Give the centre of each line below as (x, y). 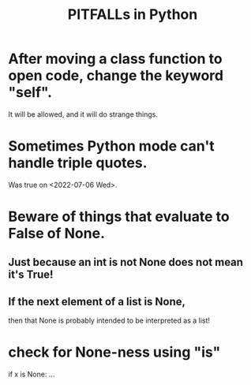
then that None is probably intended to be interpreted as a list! (109, 320)
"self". (30, 93)
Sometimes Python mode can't (111, 146)
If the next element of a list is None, (97, 301)
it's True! (31, 275)
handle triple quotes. (78, 163)
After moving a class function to (115, 59)
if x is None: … (32, 374)
